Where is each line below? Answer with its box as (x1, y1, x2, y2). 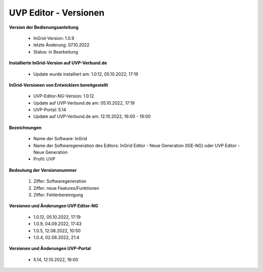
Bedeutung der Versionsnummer (9, 167, 77, 173)
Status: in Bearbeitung (33, 49, 78, 54)
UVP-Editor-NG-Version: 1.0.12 (33, 93, 94, 99)
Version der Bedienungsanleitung (9, 24, 79, 30)
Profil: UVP (33, 156, 56, 162)
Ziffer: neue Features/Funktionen (33, 185, 99, 191)
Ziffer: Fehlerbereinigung (33, 192, 83, 198)
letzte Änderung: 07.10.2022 (33, 42, 90, 48)
